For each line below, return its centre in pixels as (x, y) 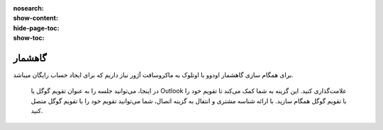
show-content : (35, 18)
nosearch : (28, 8)
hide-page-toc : (36, 28)
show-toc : (29, 38)
